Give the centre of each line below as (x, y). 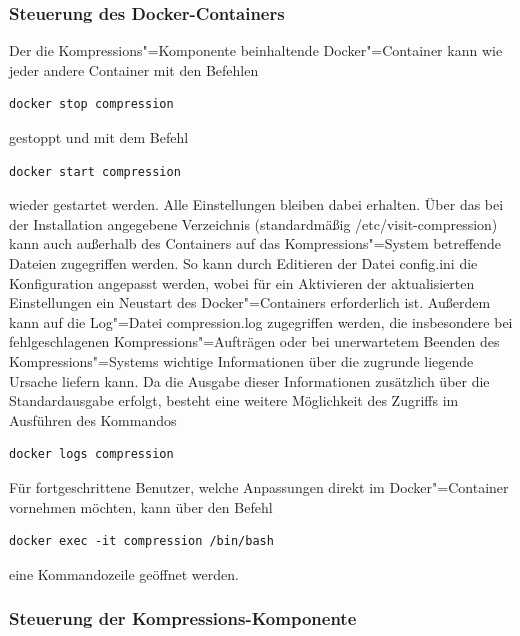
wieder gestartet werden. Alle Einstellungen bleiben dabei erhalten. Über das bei (256, 204)
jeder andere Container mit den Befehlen (134, 69)
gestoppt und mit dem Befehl (99, 137)
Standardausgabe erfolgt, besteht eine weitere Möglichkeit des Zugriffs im (234, 400)
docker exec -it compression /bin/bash (141, 541)
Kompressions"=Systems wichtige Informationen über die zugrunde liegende (241, 360)
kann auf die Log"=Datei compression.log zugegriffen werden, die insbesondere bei (261, 321)
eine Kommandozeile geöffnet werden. (124, 573)
